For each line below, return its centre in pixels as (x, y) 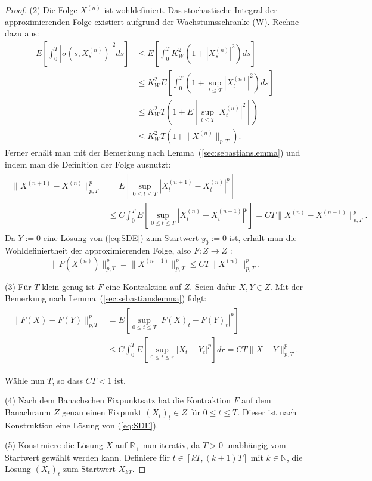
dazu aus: (22, 33)
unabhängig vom (256, 445)
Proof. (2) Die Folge (41, 10)
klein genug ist (68, 286)
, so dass (67, 380)
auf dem (256, 400)
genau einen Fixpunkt (102, 412)
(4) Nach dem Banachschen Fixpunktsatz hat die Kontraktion (118, 400)
